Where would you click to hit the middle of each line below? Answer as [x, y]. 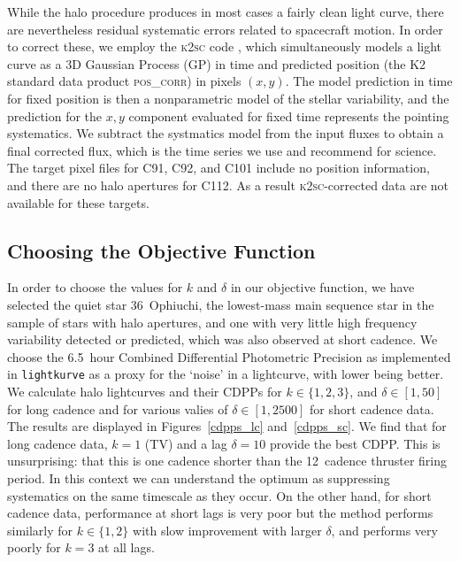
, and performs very [384, 530]
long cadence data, [57, 443]
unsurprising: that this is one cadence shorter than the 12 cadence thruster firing [227, 461]
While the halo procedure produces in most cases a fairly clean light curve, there [226, 12]
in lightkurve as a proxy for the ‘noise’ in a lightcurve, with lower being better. [226, 374]
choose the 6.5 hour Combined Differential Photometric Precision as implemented [229, 356]
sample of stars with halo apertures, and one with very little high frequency [212, 322]
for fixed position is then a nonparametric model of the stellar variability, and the [228, 98]
